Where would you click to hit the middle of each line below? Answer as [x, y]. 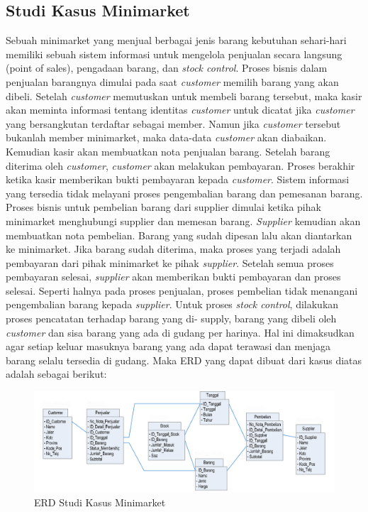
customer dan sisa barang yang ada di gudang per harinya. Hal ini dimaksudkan [180, 332]
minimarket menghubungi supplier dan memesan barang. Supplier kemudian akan [183, 220]
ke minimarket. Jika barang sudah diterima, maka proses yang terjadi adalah [173, 249]
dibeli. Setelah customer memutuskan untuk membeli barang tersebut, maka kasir [184, 96]
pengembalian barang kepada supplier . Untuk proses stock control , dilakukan [172, 304]
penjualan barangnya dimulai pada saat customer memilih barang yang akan [172, 81]
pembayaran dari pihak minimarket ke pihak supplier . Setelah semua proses [170, 262]
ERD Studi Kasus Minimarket [100, 502]
